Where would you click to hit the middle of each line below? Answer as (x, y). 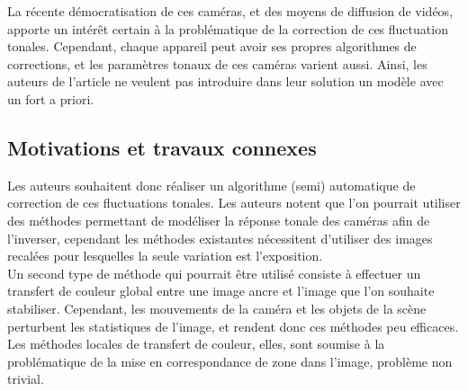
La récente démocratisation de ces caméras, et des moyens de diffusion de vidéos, (230, 11)
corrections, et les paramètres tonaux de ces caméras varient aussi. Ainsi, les (217, 63)
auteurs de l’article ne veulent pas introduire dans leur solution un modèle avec (225, 81)
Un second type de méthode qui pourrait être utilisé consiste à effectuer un (214, 273)
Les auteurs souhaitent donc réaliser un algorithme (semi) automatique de (211, 185)
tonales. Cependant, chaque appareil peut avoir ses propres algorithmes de (212, 46)
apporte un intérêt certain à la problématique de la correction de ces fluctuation (228, 28)
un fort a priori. (51, 98)
